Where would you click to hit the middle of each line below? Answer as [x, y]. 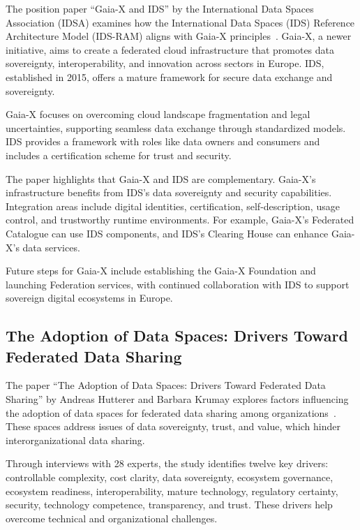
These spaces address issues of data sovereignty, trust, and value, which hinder [173, 426]
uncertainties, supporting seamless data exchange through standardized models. [176, 127]
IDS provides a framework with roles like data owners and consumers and [163, 141]
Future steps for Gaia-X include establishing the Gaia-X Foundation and [161, 271]
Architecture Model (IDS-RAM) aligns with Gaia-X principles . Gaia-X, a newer [179, 36]
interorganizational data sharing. [75, 440]
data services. [51, 247]
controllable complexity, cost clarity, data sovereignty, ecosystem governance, [170, 477]
